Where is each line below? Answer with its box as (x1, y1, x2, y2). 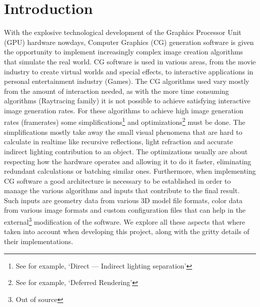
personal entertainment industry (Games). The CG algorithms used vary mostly (4, 76, 249, 86)
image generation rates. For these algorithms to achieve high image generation (4, 105, 243, 115)
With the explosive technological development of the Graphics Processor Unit (4, 27, 241, 37)
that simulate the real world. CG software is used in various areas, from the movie (4, 56, 256, 66)
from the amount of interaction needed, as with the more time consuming (4, 85, 229, 96)
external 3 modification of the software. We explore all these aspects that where (4, 215, 245, 227)
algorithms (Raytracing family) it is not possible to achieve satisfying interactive (4, 95, 250, 106)
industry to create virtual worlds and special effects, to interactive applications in (4, 66, 253, 76)
